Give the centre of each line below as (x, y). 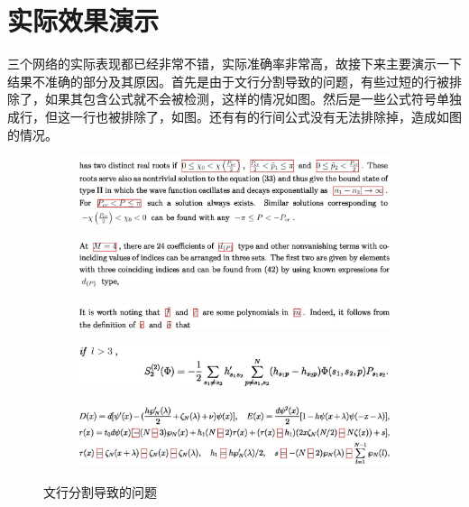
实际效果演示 (83, 20)
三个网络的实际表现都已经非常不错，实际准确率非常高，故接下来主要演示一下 (234, 64)
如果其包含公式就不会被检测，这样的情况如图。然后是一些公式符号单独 (253, 99)
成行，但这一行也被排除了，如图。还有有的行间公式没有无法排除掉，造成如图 (234, 116)
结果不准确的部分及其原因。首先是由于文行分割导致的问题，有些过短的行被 (228, 81)
